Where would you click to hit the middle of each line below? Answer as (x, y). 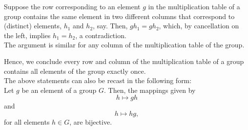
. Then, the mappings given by (150, 90)
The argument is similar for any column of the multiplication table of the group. (124, 45)
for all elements (27, 121)
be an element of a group (59, 90)
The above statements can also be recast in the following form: (98, 80)
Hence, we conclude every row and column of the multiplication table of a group (124, 61)
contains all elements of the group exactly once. (75, 71)
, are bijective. (91, 121)
